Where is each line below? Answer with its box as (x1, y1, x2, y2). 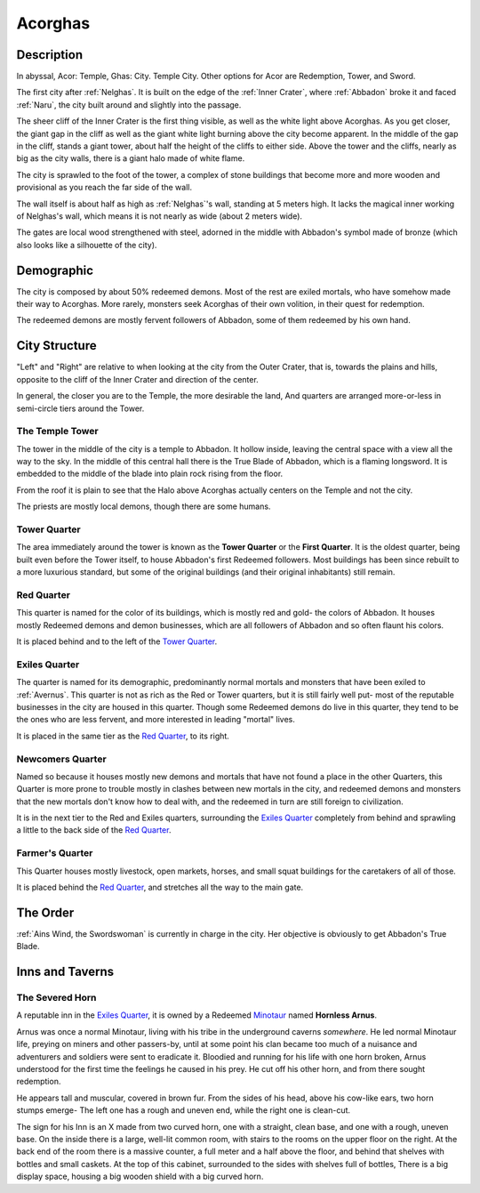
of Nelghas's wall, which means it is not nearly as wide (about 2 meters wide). (16, 210, 302, 222)
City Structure (16, 338, 97, 353)
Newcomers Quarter (16, 753, 107, 765)
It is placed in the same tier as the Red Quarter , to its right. (16, 730, 230, 741)
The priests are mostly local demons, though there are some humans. (16, 501, 271, 512)
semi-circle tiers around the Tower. (16, 403, 145, 414)
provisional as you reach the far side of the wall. (16, 182, 193, 193)
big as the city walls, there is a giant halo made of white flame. (16, 153, 245, 164)
